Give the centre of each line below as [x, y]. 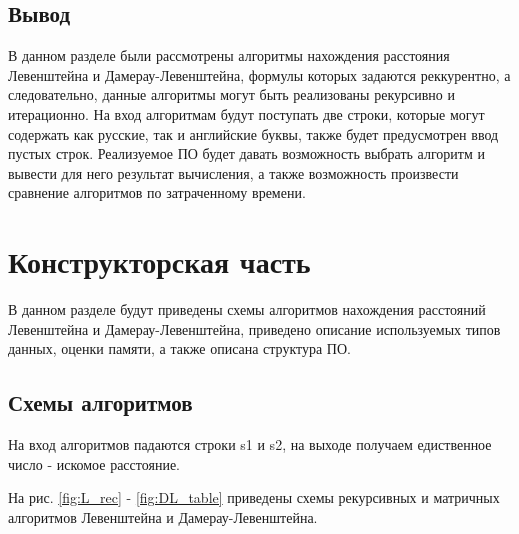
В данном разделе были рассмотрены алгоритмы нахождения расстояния [229, 55]
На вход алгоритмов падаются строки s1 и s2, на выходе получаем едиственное [250, 444]
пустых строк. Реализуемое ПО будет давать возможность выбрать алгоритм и [246, 153]
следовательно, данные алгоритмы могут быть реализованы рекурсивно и [231, 94]
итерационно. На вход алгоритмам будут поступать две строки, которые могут [246, 113]
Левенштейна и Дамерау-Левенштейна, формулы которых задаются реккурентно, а [259, 74]
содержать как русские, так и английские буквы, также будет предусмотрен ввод [253, 133]
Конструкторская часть [159, 261]
